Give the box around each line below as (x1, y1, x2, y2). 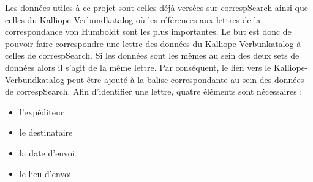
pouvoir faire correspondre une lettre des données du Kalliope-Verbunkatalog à (5, 37, 301, 49)
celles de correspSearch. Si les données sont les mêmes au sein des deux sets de (5, 49, 300, 62)
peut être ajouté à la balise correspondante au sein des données (67, 73, 304, 86)
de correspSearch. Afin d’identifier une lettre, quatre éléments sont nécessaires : (5, 85, 303, 98)
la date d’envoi (19, 146, 75, 159)
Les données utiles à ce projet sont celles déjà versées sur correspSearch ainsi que (5, 1, 308, 13)
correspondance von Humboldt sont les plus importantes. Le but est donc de (5, 25, 292, 38)
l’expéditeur (19, 105, 64, 118)
